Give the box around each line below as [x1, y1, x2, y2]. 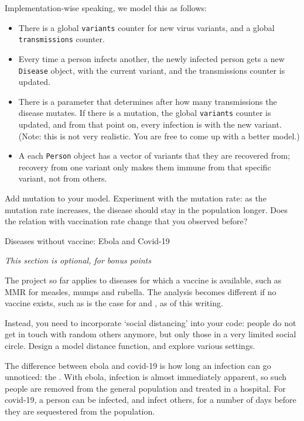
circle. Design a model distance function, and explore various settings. [5, 339, 255, 351]
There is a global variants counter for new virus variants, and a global [18, 21, 275, 33]
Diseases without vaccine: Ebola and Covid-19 [5, 234, 170, 247]
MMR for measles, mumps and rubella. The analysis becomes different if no [5, 285, 276, 297]
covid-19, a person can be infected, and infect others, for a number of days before [5, 393, 296, 406]
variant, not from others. [18, 172, 107, 184]
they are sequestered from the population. [5, 405, 155, 417]
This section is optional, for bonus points [5, 254, 151, 266]
